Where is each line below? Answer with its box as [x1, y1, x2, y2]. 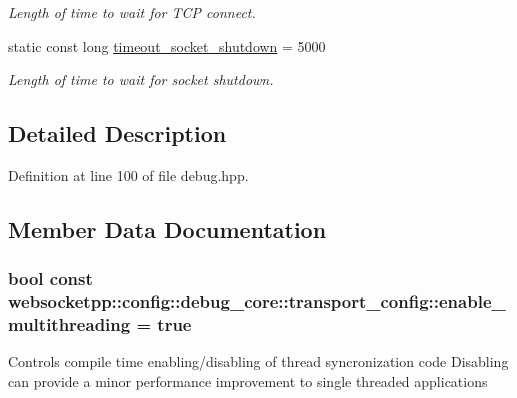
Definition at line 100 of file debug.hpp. [8, 164, 249, 185]
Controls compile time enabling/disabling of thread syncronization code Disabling [8, 351, 509, 372]
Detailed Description [8, 118, 227, 149]
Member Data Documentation [8, 213, 327, 244]
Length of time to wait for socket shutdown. [8, 69, 274, 90]
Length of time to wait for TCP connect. [8, 2, 256, 22]
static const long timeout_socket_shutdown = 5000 [8, 35, 326, 56]
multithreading [8, 312, 131, 337]
